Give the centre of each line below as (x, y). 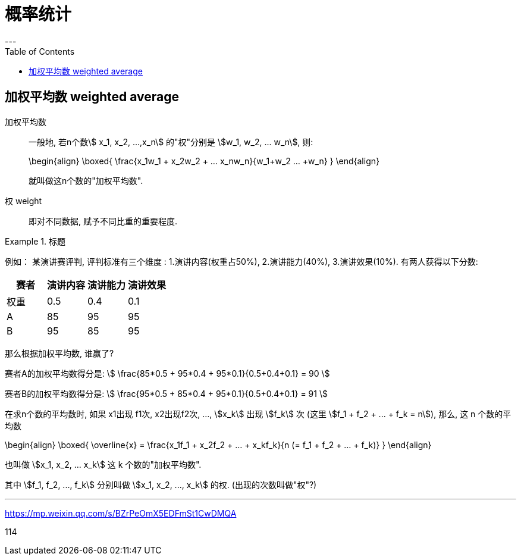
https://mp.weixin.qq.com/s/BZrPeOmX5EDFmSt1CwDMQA (121, 513)
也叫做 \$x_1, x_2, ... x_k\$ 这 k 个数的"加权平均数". (103, 464)
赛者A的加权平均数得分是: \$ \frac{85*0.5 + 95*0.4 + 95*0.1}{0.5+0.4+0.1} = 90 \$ (167, 373)
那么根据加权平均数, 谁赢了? (59, 353)
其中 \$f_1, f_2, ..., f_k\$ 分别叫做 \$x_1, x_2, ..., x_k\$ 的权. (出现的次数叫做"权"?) (161, 484)
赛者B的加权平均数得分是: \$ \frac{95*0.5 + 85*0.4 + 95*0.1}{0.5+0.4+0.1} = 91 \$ (166, 393)
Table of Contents (40, 51)
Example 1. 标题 (35, 241)
